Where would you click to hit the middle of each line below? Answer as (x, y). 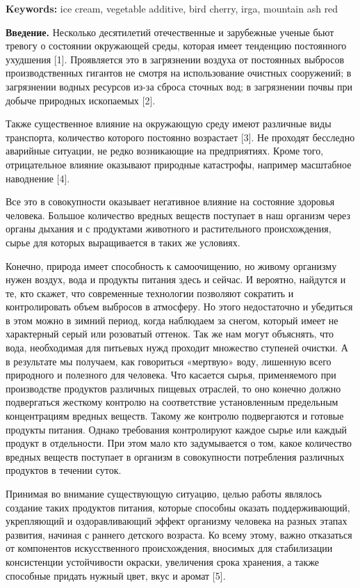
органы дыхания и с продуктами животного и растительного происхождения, (169, 229)
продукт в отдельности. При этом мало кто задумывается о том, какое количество (179, 443)
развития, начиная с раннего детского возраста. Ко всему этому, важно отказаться (179, 534)
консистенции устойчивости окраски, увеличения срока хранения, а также (163, 561)
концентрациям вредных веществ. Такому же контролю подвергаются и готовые (175, 416)
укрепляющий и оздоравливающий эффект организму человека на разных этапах (177, 521)
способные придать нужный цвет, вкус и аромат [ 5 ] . (116, 575)
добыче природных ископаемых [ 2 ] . (81, 100)
